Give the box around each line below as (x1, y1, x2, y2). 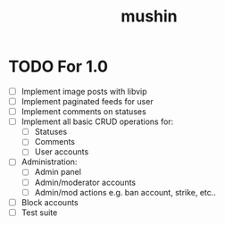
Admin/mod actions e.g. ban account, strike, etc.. (34, 187, 216, 197)
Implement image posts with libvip (21, 86, 148, 96)
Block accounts (21, 196, 79, 207)
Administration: (21, 156, 78, 167)
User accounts (34, 146, 89, 157)
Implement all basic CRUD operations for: (21, 116, 174, 127)
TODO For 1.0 (8, 56, 109, 77)
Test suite (21, 207, 58, 218)
